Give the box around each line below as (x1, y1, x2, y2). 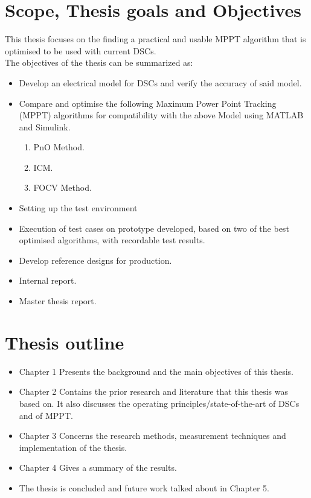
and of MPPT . (19, 409, 73, 421)
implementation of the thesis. (19, 441, 127, 453)
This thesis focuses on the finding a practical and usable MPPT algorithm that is (5, 33, 306, 45)
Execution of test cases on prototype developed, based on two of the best (19, 222, 289, 234)
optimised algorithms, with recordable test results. (19, 234, 205, 246)
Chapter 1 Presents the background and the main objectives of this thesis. (19, 365, 294, 377)
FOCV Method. (33, 181, 92, 194)
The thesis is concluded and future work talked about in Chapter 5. (19, 481, 269, 494)
